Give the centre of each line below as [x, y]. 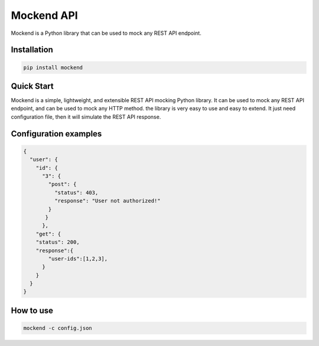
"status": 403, [76, 192]
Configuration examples [56, 134]
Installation [32, 50]
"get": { [48, 234]
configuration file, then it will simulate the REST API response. [86, 117]
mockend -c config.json [58, 328]
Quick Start [32, 86]
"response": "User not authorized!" [107, 201]
